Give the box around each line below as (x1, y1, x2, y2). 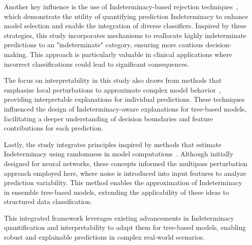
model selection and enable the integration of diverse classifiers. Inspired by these (4, 20, 247, 31)
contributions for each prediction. (4, 123, 103, 133)
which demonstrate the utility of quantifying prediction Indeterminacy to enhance (4, 11, 249, 21)
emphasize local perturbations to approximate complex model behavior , (4, 84, 221, 94)
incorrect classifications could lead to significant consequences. (4, 58, 190, 69)
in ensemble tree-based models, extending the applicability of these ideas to (4, 187, 229, 197)
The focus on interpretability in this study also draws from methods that (4, 75, 222, 85)
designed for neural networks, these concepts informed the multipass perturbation (4, 158, 248, 168)
